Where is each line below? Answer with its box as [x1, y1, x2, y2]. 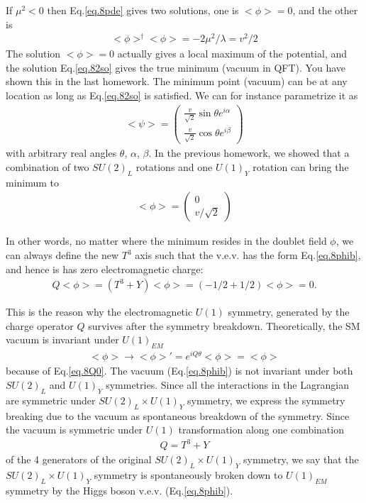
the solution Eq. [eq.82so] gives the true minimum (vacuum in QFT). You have [6, 60, 346, 74]
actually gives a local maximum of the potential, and [117, 46, 347, 61]
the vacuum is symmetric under [6, 422, 143, 437]
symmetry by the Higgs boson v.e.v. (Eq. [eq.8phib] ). [6, 482, 233, 497]
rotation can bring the [253, 159, 349, 174]
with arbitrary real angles [6, 145, 117, 160]
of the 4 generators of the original [6, 452, 152, 467]
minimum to [6, 175, 60, 189]
